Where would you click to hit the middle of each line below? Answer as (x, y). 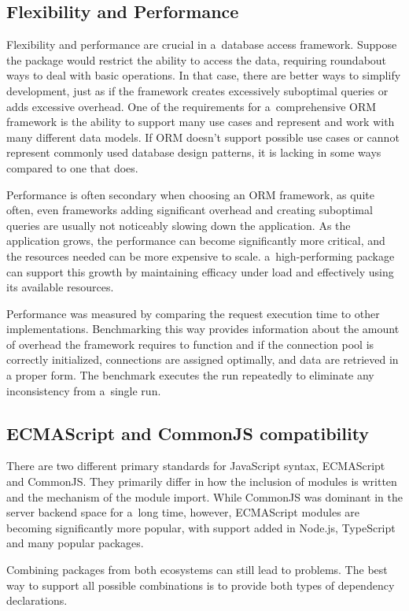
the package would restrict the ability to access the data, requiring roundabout (197, 59)
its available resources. (60, 287)
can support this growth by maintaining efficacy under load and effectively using (200, 271)
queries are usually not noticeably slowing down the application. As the (179, 225)
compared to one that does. (72, 167)
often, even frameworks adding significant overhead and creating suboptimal (190, 210)
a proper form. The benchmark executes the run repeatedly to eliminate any (190, 375)
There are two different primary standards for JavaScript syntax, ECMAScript (196, 466)
